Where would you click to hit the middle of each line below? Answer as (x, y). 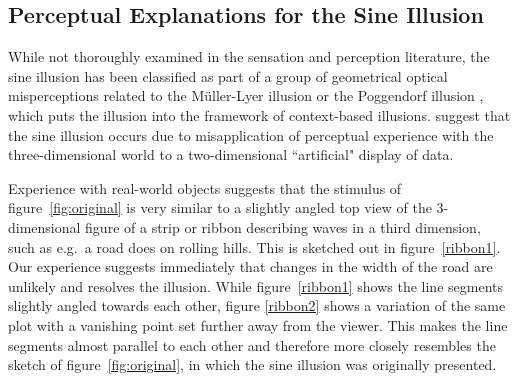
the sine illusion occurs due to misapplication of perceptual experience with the (251, 134)
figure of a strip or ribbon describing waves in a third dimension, (283, 226)
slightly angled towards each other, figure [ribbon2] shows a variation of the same (257, 305)
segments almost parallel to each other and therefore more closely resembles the (252, 344)
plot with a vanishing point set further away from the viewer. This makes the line (258, 324)
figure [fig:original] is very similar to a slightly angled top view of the (220, 207)
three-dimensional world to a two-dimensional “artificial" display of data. (231, 154)
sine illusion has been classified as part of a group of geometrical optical (228, 75)
